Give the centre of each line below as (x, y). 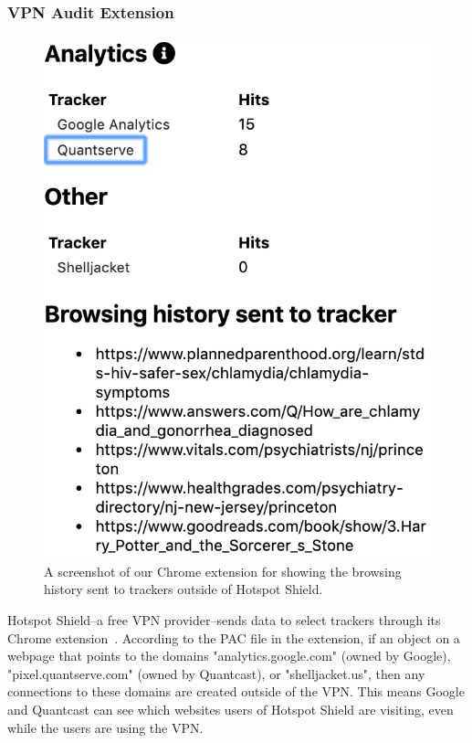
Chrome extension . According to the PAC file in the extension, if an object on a (234, 637)
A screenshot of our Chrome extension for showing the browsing (223, 571)
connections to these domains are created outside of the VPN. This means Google (236, 691)
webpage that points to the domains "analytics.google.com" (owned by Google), (229, 656)
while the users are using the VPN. (105, 727)
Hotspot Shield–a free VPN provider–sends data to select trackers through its (224, 619)
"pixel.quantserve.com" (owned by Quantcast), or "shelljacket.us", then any (216, 673)
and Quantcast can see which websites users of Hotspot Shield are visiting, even (231, 709)
